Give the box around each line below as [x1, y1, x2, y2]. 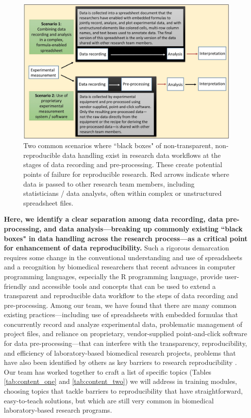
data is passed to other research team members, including [23, 178, 195, 189]
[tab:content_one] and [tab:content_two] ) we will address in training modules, [4, 376, 237, 386]
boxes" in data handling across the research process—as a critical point [4, 233, 248, 243]
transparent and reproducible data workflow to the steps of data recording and [4, 290, 238, 301]
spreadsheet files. [23, 197, 73, 208]
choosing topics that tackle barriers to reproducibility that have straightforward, [4, 386, 243, 396]
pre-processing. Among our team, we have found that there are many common [4, 300, 237, 310]
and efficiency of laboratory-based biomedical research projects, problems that [4, 347, 236, 358]
